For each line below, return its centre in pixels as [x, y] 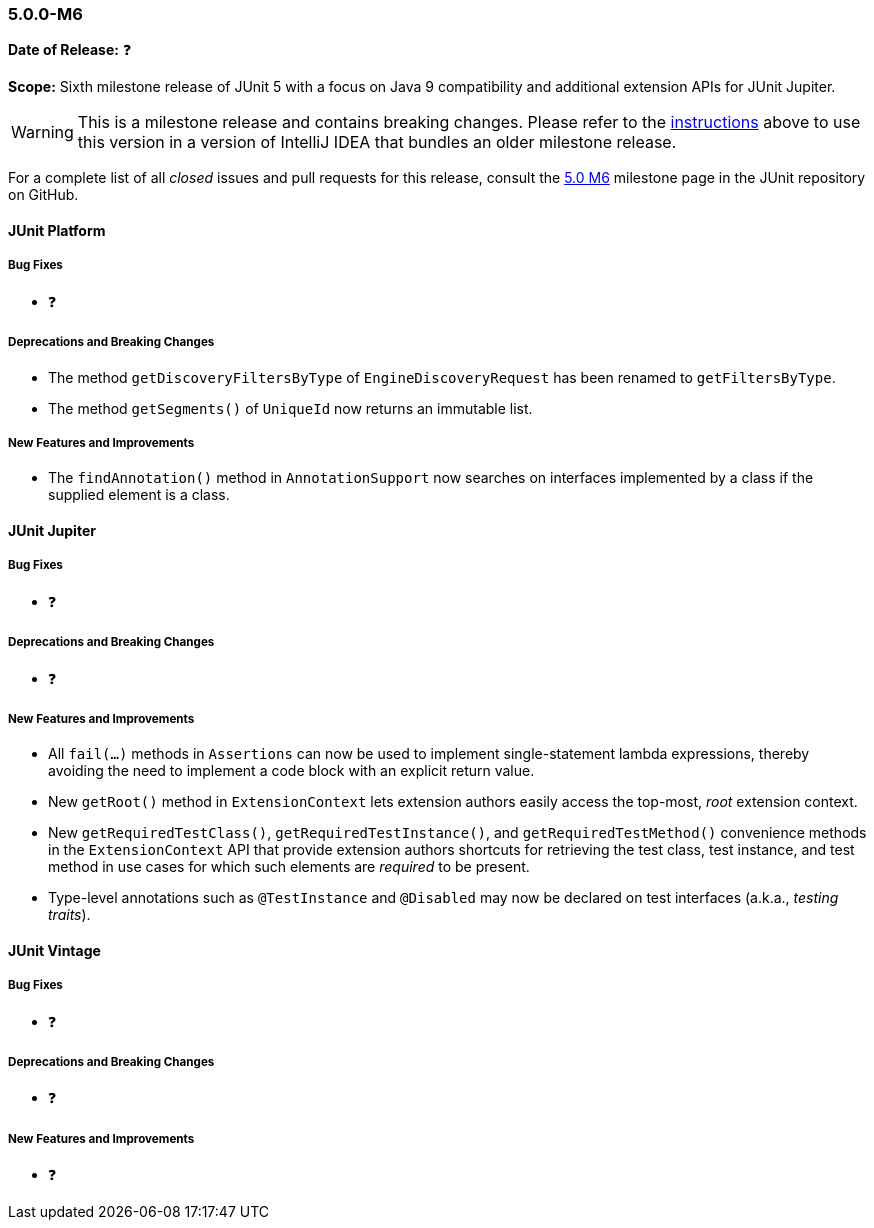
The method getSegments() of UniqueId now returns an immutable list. [290, 408]
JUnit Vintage [54, 950]
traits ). [69, 915]
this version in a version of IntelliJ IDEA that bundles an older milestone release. [377, 142]
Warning [42, 132]
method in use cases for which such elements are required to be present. [289, 867]
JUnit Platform [57, 230]
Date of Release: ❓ [70, 50]
